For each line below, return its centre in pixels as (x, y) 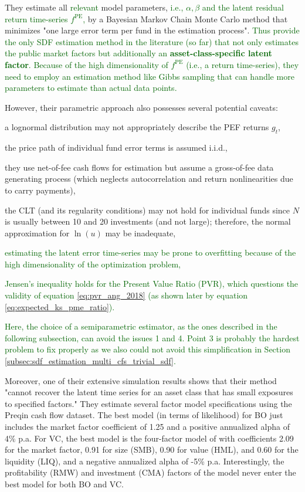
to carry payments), (40, 190)
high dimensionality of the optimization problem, (93, 264)
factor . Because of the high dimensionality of (87, 64)
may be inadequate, (140, 233)
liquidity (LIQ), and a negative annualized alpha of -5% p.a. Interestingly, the (145, 461)
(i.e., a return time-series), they (243, 64)
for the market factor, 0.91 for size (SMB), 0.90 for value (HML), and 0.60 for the (152, 449)
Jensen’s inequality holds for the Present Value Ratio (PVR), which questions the (152, 284)
